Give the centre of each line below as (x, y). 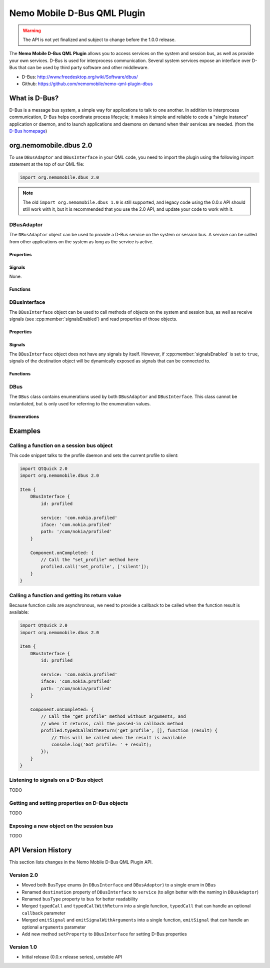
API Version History (40, 850)
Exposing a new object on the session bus (61, 826)
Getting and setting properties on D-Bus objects (69, 803)
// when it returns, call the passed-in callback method (112, 723)
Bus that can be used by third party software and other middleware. (79, 68)
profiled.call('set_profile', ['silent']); (95, 567)
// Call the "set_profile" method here (89, 560)
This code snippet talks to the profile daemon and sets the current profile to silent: (94, 455)
